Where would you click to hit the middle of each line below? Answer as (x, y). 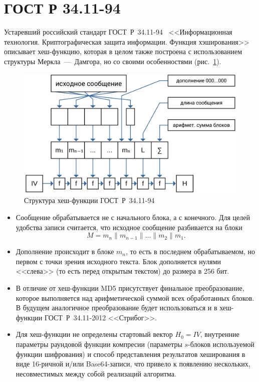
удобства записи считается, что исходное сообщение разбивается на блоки (129, 227)
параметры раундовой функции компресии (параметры (99, 344)
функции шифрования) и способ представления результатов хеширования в (131, 354)
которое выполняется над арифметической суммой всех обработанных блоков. (135, 298)
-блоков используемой (221, 344)
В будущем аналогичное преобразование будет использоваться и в (116, 308)
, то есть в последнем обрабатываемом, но (190, 251)
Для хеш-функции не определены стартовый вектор (94, 334)
